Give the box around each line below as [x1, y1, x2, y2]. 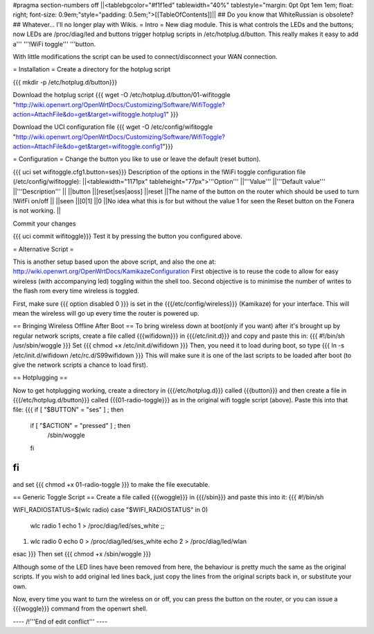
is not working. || [12, 207, 62, 215]
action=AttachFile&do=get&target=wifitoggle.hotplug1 [12, 110, 166, 118]
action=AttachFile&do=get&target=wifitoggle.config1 [12, 142, 163, 151]
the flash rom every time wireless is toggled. [12, 286, 140, 295]
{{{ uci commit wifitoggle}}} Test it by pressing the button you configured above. [12, 232, 242, 241]
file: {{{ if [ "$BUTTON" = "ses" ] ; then [12, 406, 124, 414]
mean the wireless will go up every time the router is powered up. [12, 309, 200, 317]
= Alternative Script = [12, 245, 74, 253]
